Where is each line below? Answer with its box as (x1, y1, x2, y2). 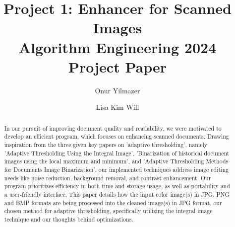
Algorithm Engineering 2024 (18, 37, 217, 57)
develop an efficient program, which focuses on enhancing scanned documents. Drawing (4, 132, 229, 141)
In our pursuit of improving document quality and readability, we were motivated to (4, 124, 222, 132)
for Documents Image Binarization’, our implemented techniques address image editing (4, 165, 229, 173)
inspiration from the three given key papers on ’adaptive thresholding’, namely (4, 140, 208, 149)
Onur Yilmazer (95, 85, 140, 95)
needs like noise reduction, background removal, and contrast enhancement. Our (4, 173, 211, 182)
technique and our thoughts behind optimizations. (4, 215, 133, 223)
